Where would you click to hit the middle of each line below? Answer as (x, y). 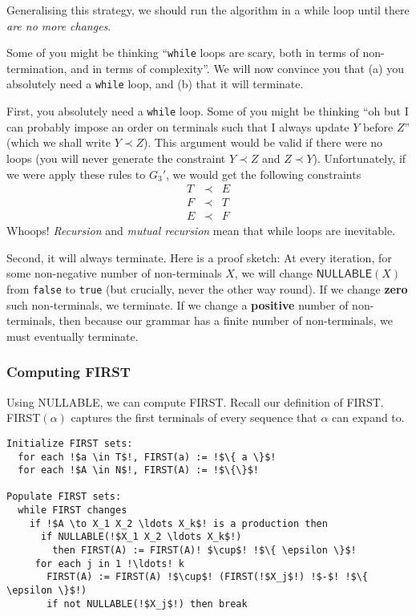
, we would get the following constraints (263, 174)
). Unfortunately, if (359, 158)
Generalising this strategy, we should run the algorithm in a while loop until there (208, 10)
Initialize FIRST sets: (70, 443)
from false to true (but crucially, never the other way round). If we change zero (207, 289)
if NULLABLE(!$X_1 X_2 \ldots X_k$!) (141, 537)
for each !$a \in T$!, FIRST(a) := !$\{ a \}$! (147, 457)
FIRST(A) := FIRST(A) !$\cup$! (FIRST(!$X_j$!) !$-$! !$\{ (208, 577)
